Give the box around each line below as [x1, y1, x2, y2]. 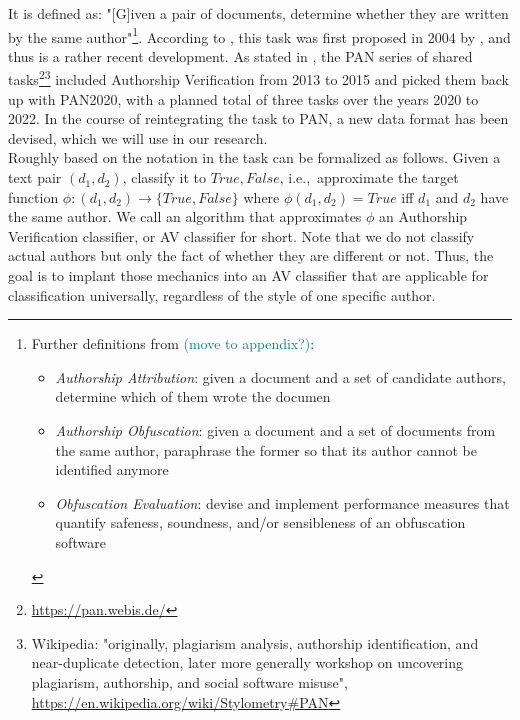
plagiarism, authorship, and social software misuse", [31, 671, 348, 692]
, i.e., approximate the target [279, 167, 459, 188]
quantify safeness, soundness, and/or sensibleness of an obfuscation [55, 512, 466, 533]
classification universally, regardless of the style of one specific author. [8, 284, 436, 305]
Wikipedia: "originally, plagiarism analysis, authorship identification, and [31, 632, 479, 653]
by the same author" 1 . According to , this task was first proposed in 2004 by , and [8, 23, 511, 47]
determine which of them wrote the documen [55, 386, 331, 407]
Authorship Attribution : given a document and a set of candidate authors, [55, 366, 506, 387]
